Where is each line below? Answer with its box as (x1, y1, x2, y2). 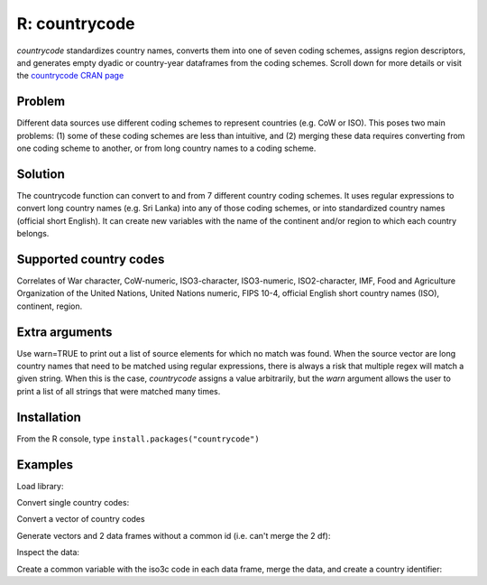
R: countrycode (16, 14, 135, 33)
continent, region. (16, 301, 83, 311)
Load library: (16, 480, 64, 491)
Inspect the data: (16, 547, 80, 558)
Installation (16, 409, 81, 424)
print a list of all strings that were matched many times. (16, 385, 221, 396)
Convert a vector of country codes (16, 514, 145, 525)
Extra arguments (16, 324, 113, 339)
